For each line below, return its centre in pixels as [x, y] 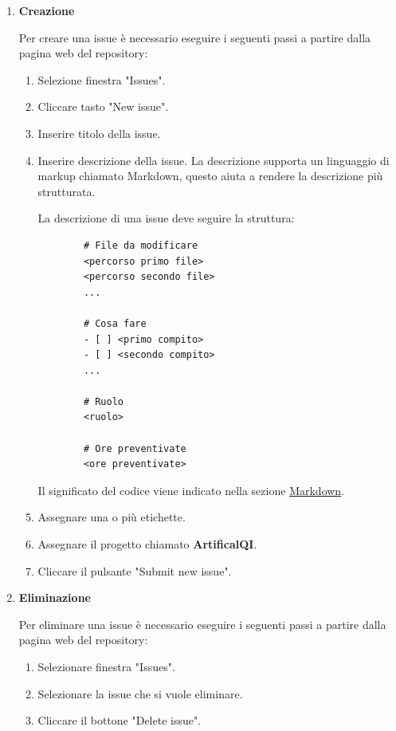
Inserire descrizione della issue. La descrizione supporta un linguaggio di [214, 160]
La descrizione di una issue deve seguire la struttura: [166, 218]
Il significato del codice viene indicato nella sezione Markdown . [191, 490]
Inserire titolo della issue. [99, 133]
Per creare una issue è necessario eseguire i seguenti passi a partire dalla [195, 37]
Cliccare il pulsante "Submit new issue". [135, 570]
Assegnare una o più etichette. [112, 517]
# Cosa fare [115, 323]
